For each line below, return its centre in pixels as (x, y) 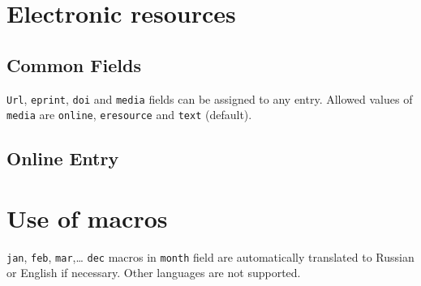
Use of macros (87, 218)
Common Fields (74, 64)
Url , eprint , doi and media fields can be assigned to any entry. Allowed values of (210, 98)
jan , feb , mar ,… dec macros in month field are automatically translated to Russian (210, 256)
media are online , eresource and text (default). (129, 115)
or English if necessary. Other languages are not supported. (154, 273)
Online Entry (63, 158)
